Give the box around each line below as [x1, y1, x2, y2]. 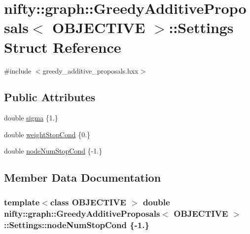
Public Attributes [4, 89, 96, 105]
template [4, 195, 40, 208]
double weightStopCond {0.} [4, 129, 91, 139]
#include [4, 65, 32, 76]
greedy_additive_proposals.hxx [42, 65, 139, 76]
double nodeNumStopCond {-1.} [4, 146, 103, 156]
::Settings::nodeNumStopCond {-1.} [4, 218, 149, 231]
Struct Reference [4, 37, 121, 57]
